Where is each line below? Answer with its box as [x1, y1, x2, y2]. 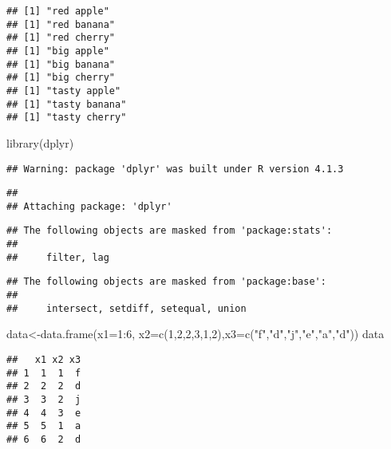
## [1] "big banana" [6, 58, 116, 70]
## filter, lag [6, 251, 109, 263]
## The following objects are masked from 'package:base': [6, 276, 326, 288]
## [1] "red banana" [6, 18, 116, 30]
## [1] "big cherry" [6, 72, 116, 84]
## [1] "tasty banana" [6, 98, 127, 110]
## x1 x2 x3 [6, 354, 81, 365]
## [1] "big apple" [6, 45, 109, 57]
